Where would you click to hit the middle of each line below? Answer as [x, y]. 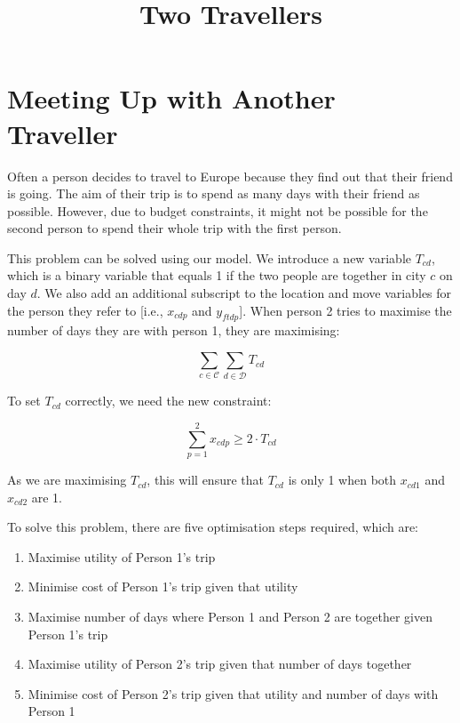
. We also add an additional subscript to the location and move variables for [244, 293]
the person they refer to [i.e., [85, 310]
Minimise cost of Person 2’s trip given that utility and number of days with [233, 693]
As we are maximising [67, 480]
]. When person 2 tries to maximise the [345, 310]
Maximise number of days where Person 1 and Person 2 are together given [230, 617]
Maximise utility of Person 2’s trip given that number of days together [220, 664]
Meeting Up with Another [171, 98]
